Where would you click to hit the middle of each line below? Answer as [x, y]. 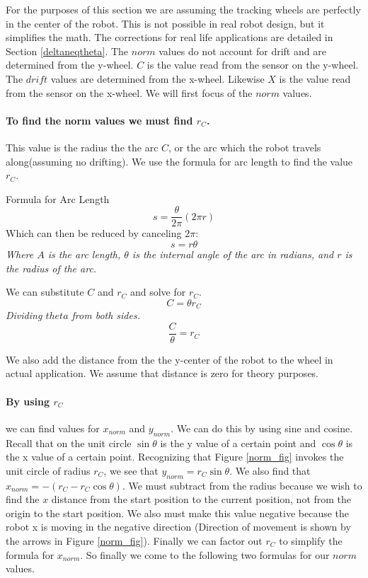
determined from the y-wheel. [70, 65]
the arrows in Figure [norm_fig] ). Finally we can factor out [134, 541]
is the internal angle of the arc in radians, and [233, 254]
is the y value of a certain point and [238, 443]
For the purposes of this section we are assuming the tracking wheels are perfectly [183, 9]
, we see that [131, 470]
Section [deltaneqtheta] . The [67, 51]
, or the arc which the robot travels [245, 147]
